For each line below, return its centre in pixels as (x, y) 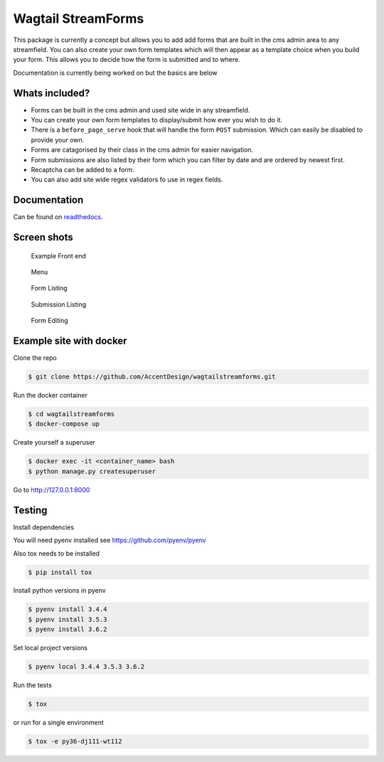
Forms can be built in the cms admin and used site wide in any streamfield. (140, 110)
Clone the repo (35, 358)
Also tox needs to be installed (56, 553)
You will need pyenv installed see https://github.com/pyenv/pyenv (110, 540)
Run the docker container (50, 396)
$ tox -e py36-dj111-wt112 (75, 741)
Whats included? (52, 93)
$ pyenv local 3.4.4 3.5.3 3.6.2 (86, 667)
